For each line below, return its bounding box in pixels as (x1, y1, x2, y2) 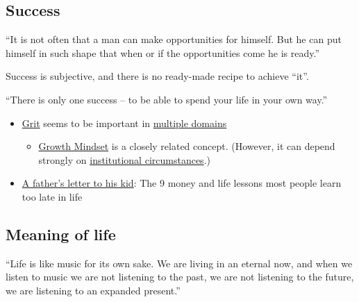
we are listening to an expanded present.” (6, 283, 181, 297)
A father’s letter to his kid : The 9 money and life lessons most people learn (22, 176, 342, 190)
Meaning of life (6, 223, 116, 244)
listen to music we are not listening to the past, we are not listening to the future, (6, 269, 354, 284)
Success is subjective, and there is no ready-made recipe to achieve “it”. (6, 69, 309, 83)
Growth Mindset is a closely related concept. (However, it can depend (38, 139, 335, 153)
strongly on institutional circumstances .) (38, 152, 210, 167)
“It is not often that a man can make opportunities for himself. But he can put (6, 32, 342, 47)
